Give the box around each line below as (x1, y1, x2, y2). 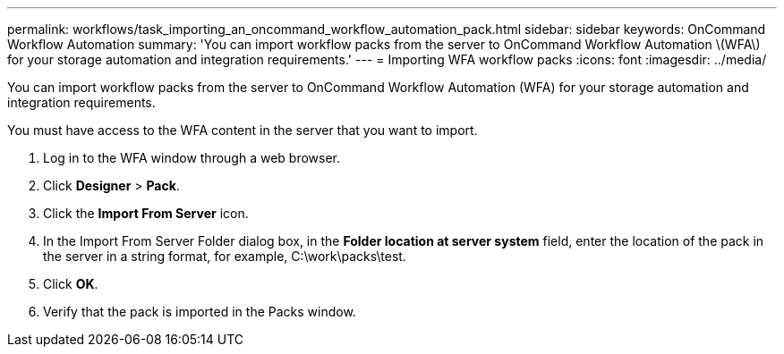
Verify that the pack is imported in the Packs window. (43, 304, 356, 319)
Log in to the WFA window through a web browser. (43, 150, 341, 165)
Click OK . (43, 276, 98, 291)
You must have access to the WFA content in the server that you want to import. (7, 122, 478, 138)
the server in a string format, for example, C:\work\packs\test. (43, 249, 406, 264)
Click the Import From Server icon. (43, 206, 249, 221)
